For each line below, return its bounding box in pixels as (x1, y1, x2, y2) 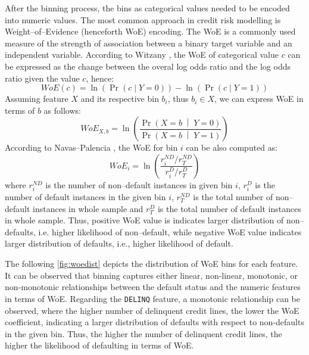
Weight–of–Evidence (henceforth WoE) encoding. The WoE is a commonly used (5, 25, 296, 38)
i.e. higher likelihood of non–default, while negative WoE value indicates (38, 225, 302, 238)
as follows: (43, 104, 81, 116)
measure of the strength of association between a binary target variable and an (5, 36, 292, 49)
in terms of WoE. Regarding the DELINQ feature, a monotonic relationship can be (5, 292, 300, 304)
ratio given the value (5, 71, 80, 84)
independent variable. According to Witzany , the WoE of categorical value (5, 48, 279, 61)
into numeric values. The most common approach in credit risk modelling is (5, 13, 281, 26)
